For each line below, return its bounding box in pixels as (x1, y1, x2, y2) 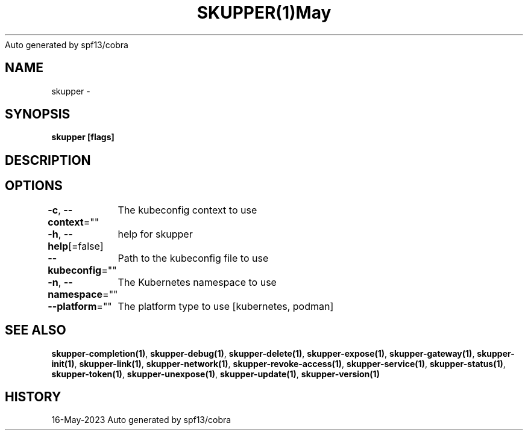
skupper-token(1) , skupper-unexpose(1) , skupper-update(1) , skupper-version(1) (51, 368, 380, 379)
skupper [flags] (51, 132, 115, 143)
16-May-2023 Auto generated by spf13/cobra (51, 415, 231, 425)
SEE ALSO (5, 322, 66, 338)
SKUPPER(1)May (196, 2, 332, 23)
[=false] (68, 239, 104, 252)
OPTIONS (5, 178, 63, 194)
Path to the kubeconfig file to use (118, 251, 269, 264)
